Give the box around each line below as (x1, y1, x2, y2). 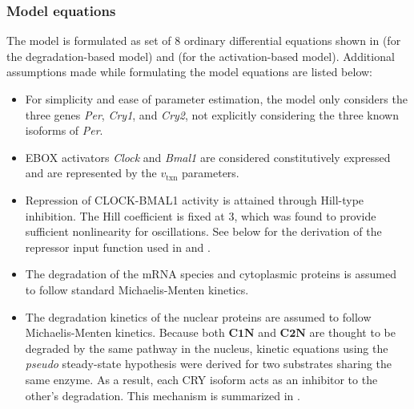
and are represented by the (25, 164, 157, 181)
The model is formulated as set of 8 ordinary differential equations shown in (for (6, 32, 401, 49)
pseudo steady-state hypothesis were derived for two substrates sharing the (25, 355, 392, 372)
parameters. (182, 164, 239, 181)
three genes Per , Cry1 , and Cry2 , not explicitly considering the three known (25, 106, 399, 123)
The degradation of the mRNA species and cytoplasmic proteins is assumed (25, 265, 396, 282)
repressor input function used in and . (25, 238, 211, 255)
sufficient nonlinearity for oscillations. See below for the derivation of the (25, 223, 382, 240)
